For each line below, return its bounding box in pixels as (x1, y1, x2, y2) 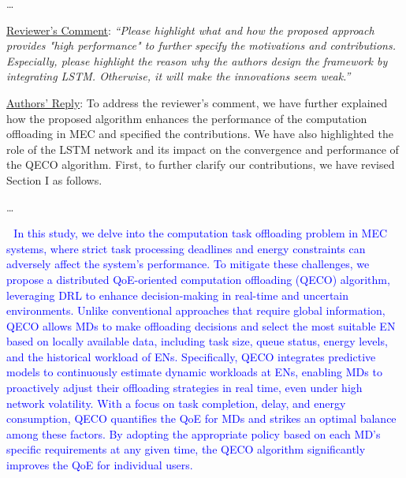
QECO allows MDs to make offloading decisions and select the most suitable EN (6, 317, 396, 334)
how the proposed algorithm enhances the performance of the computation (6, 110, 367, 126)
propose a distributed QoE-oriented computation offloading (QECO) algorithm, (6, 271, 390, 287)
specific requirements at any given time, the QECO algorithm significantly (6, 441, 366, 457)
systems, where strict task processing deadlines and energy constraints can (6, 240, 366, 256)
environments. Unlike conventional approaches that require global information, (6, 302, 386, 319)
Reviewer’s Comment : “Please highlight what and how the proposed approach (6, 21, 374, 38)
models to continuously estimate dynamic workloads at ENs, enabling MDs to (6, 364, 382, 380)
